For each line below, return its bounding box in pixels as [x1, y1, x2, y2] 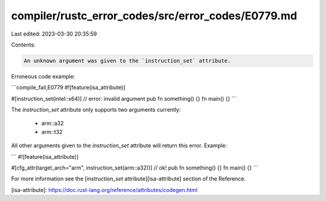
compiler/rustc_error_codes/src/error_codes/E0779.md [11, 9, 298, 22]
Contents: [11, 41, 36, 48]
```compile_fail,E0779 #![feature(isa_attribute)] [11, 84, 126, 91]
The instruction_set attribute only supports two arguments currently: [11, 106, 181, 113]
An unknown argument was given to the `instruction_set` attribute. [24, 57, 231, 64]
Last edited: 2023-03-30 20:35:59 [11, 30, 97, 37]
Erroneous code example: [11, 72, 75, 80]
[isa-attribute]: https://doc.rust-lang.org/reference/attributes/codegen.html [11, 186, 198, 193]
